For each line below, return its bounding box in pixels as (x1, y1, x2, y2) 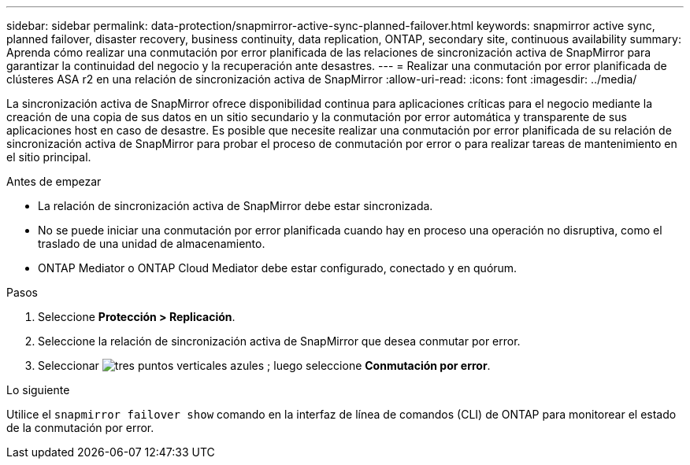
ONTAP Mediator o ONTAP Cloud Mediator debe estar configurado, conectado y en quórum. (38, 261, 517, 275)
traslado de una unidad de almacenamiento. (38, 237, 265, 250)
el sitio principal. (6, 150, 91, 164)
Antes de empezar (6, 175, 102, 188)
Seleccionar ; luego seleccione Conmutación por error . (38, 359, 491, 372)
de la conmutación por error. (6, 421, 154, 434)
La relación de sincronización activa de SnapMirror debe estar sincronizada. (38, 199, 433, 212)
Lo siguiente (6, 383, 70, 397)
